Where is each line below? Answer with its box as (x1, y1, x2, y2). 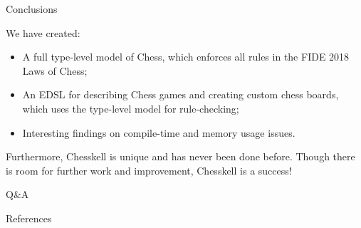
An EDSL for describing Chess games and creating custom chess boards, (22, 87, 339, 102)
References (6, 210, 52, 225)
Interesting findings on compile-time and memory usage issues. (22, 125, 295, 140)
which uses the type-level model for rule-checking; (22, 100, 239, 115)
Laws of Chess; (22, 63, 88, 78)
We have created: (6, 25, 80, 40)
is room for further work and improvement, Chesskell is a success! (6, 162, 292, 177)
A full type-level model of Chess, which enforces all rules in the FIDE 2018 (22, 49, 350, 64)
